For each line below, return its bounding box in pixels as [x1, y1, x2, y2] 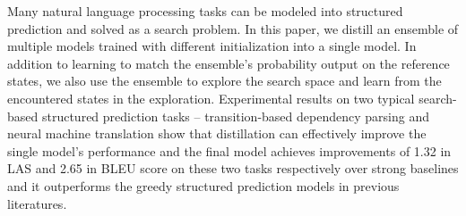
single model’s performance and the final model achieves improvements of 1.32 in [7, 141, 452, 160]
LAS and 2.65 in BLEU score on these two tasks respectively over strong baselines [7, 159, 459, 178]
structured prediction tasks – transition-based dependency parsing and [41, 106, 429, 125]
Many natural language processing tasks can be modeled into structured [7, 2, 403, 20]
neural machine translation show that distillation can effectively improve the [7, 124, 427, 143]
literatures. [7, 194, 67, 212]
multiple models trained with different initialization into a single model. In [7, 37, 417, 55]
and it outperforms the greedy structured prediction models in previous [7, 176, 400, 195]
